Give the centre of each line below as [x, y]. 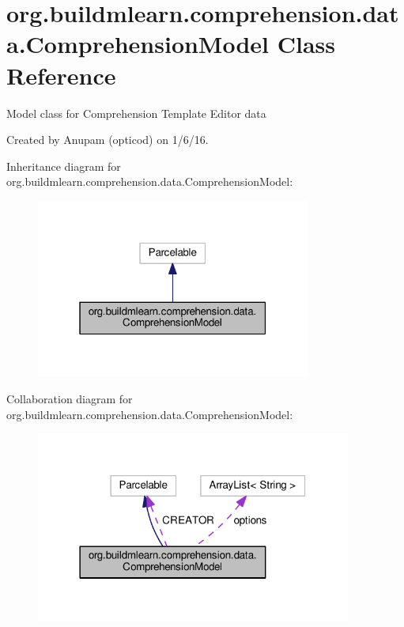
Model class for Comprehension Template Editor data [136, 113]
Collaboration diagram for [70, 398]
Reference [61, 75]
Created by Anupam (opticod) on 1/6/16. [108, 140]
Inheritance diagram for [64, 166]
